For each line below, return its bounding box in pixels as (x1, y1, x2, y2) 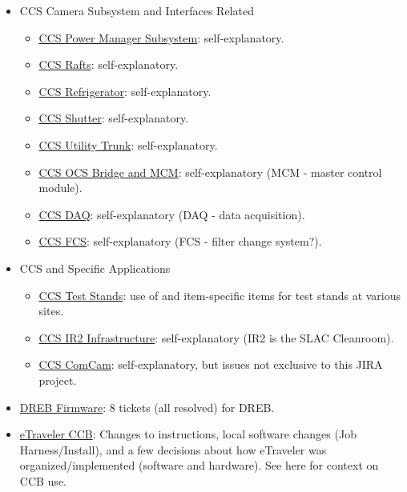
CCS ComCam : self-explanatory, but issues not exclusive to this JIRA (38, 356, 383, 373)
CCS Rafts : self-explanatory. (38, 56, 179, 73)
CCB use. (19, 472, 66, 489)
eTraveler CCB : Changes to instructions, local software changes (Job (19, 426, 357, 442)
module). (38, 179, 83, 196)
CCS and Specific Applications (19, 259, 171, 276)
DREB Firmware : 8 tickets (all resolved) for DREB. (19, 398, 275, 415)
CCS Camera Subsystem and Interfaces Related (19, 2, 254, 18)
